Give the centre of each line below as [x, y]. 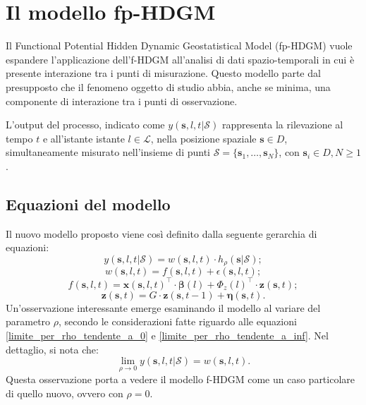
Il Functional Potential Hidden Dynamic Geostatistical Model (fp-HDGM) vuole [179, 46]
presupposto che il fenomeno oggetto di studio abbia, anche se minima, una [168, 86]
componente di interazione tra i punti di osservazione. [122, 101]
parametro [28, 321]
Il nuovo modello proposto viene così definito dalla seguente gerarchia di [161, 233]
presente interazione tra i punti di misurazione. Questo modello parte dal [163, 73]
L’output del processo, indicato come [85, 125]
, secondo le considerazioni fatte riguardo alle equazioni [178, 321]
